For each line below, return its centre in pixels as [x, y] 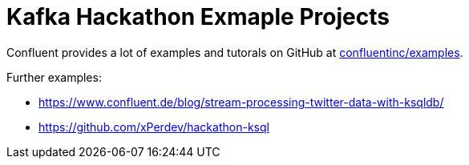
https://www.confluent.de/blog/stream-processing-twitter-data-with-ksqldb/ [241, 102]
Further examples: [54, 77]
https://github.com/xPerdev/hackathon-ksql [154, 127]
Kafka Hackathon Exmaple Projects [198, 17]
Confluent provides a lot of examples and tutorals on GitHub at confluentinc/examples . [235, 52]
